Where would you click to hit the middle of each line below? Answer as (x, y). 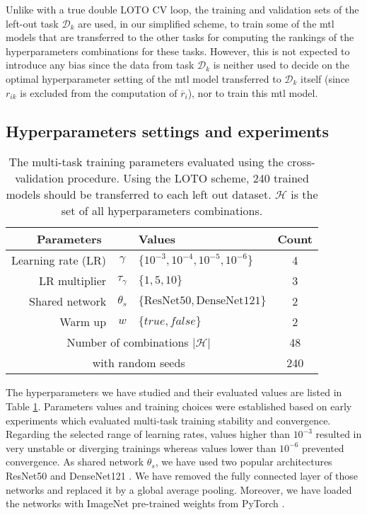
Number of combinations (128, 342)
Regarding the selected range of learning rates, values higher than (148, 434)
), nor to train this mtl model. (253, 92)
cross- (301, 162)
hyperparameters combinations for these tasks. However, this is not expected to (178, 51)
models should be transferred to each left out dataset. (139, 195)
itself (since (325, 78)
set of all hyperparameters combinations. (162, 211)
